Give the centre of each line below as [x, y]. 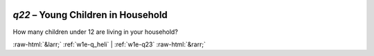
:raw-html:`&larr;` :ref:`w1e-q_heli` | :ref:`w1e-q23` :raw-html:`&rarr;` [109, 44]
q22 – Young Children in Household [90, 15]
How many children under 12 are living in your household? [95, 32]
